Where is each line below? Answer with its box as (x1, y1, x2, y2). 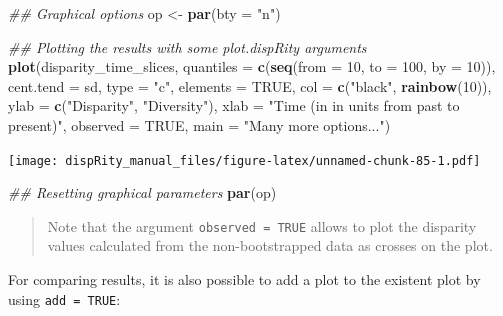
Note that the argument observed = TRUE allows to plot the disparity (47, 215, 477, 236)
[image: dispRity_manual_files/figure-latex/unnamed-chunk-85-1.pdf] (8, 153, 481, 168)
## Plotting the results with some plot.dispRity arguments (8, 36, 367, 57)
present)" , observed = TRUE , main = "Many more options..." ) (8, 114, 391, 135)
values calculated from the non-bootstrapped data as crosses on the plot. (47, 235, 493, 256)
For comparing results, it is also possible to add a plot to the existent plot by (8, 269, 481, 290)
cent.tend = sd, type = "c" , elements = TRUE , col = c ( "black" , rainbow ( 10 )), (8, 75, 492, 96)
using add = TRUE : (8, 288, 121, 309)
